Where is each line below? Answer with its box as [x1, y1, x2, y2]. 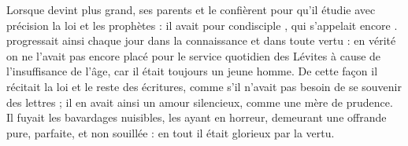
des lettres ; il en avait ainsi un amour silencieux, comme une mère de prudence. [6, 93, 393, 110]
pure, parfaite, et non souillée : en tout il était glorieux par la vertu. [6, 124, 335, 141]
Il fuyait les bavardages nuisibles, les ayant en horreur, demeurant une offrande [6, 109, 387, 126]
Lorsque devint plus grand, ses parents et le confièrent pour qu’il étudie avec [6, 2, 376, 17]
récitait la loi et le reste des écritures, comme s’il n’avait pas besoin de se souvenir [6, 78, 402, 94]
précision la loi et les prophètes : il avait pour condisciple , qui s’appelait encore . [6, 16, 398, 33]
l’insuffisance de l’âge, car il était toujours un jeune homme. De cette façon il [6, 63, 378, 79]
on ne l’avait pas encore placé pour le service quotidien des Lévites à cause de [6, 47, 381, 64]
